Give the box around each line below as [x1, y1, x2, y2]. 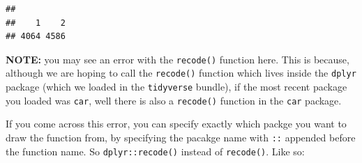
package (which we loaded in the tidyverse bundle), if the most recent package [6, 79, 347, 94]
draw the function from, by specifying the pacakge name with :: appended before [6, 130, 356, 144]
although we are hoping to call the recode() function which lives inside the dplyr [6, 65, 356, 80]
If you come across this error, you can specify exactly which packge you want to [6, 116, 347, 131]
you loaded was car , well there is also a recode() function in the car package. [6, 93, 342, 107]
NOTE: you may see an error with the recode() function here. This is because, [6, 52, 349, 66]
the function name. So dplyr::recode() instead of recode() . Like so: [6, 143, 305, 158]
